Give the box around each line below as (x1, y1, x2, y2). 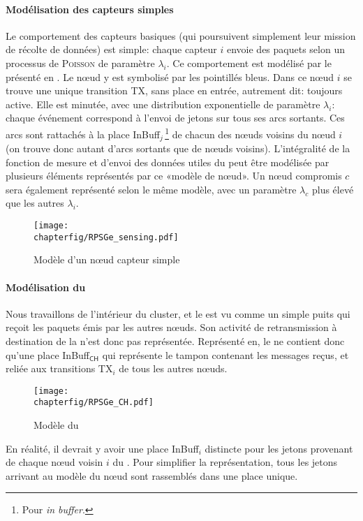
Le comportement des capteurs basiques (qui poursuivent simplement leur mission (6, 28, 356, 43)
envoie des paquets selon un (226, 42, 345, 57)
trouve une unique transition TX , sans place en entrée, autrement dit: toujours (6, 83, 343, 98)
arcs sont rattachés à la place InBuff (6, 126, 160, 141)
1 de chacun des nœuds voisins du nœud (165, 124, 336, 141)
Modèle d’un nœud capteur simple (34, 252, 180, 267)
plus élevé (311, 182, 354, 196)
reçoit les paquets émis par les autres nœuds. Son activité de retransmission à (6, 320, 337, 335)
